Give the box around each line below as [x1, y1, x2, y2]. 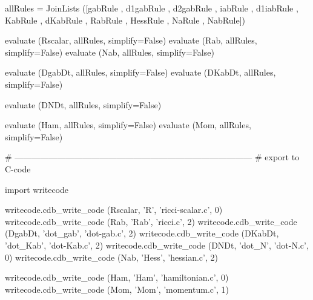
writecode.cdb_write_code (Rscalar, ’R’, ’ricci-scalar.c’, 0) [5, 203, 223, 216]
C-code [5, 162, 31, 175]
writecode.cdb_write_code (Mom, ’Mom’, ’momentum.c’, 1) [5, 282, 229, 295]
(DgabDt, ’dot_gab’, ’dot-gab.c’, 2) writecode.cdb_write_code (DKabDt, [5, 227, 279, 240]
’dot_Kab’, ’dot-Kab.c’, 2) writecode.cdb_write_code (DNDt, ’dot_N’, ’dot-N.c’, [5, 238, 309, 251]
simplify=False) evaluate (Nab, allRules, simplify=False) [5, 45, 214, 58]
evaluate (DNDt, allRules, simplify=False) [5, 98, 162, 111]
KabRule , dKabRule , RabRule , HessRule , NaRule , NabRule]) [5, 13, 245, 26]
